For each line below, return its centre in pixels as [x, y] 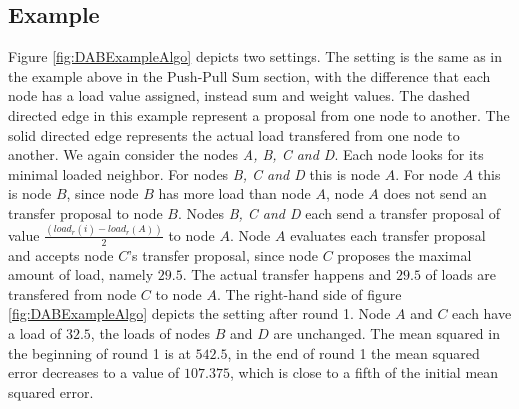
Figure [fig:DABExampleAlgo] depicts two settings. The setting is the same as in [255, 56]
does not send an [435, 193]
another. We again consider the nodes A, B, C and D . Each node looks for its [246, 154]
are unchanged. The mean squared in [386, 333]
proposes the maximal [404, 254]
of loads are [461, 274]
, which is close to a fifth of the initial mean [364, 372]
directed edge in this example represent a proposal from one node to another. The [259, 114]
